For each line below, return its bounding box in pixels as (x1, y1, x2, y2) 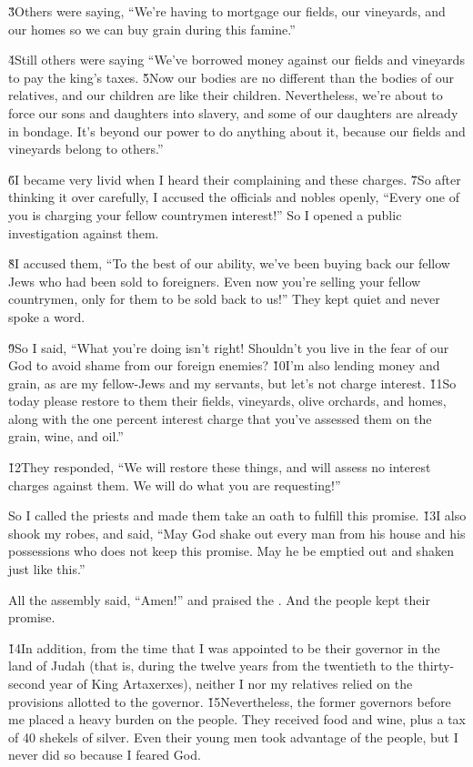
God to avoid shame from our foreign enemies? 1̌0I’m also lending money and (8, 356, 440, 375)
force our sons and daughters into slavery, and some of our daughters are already (8, 103, 458, 122)
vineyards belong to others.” (8, 139, 164, 158)
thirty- (418, 656, 455, 675)
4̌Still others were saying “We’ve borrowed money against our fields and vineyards (8, 50, 465, 69)
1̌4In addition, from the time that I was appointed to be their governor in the (8, 638, 440, 657)
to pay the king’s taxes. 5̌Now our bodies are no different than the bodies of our (8, 67, 455, 86)
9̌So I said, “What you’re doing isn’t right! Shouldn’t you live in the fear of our (8, 338, 449, 357)
